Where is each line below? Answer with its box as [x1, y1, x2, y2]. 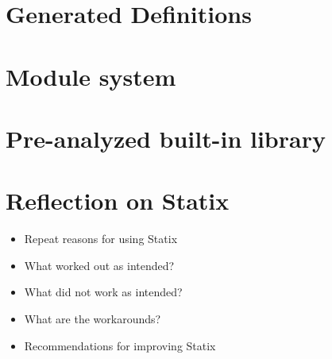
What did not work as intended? [24, 284, 183, 300]
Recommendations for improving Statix [24, 337, 216, 353]
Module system [6, 60, 176, 92]
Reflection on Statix [6, 184, 230, 217]
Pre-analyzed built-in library [6, 122, 326, 154]
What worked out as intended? [24, 257, 175, 273]
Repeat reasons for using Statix [24, 230, 178, 247]
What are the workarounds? [24, 311, 161, 327]
